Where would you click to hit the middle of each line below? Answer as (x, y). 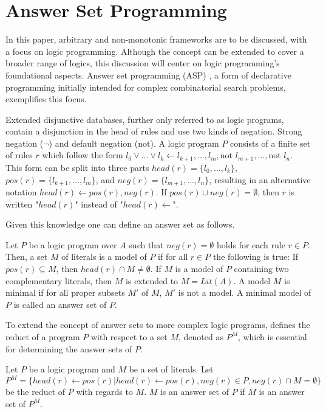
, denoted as (201, 336)
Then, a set (27, 257)
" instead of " (99, 204)
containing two (261, 268)
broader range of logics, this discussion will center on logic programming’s (143, 63)
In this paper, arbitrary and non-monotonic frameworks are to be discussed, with (156, 39)
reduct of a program (43, 336)
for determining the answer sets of (69, 348)
